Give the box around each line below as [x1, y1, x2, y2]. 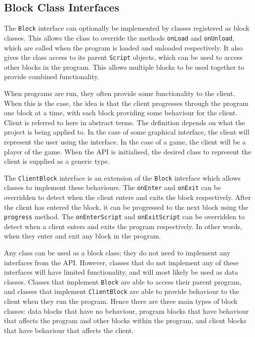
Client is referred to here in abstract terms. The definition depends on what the [4, 117, 245, 127]
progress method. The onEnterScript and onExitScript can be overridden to [4, 211, 245, 222]
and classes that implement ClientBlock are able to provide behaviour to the [4, 286, 239, 296]
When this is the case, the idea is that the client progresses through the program [4, 97, 249, 108]
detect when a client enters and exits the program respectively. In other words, [4, 221, 242, 231]
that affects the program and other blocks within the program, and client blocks [4, 315, 247, 326]
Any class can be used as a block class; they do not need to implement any [4, 247, 231, 258]
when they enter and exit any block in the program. [4, 231, 161, 241]
